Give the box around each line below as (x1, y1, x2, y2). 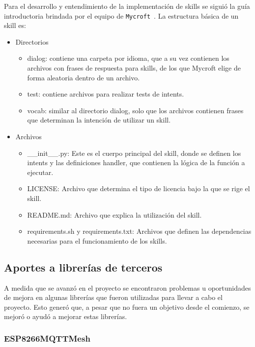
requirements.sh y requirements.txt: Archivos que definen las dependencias (27, 226, 252, 236)
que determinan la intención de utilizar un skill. (27, 115, 171, 125)
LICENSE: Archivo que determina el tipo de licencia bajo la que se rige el (27, 183, 250, 194)
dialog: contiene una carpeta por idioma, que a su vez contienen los (27, 53, 229, 63)
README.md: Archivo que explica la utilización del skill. (27, 209, 202, 220)
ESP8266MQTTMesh (4, 332, 90, 344)
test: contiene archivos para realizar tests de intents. (27, 89, 184, 99)
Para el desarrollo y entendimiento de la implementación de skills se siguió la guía (4, 1, 250, 11)
